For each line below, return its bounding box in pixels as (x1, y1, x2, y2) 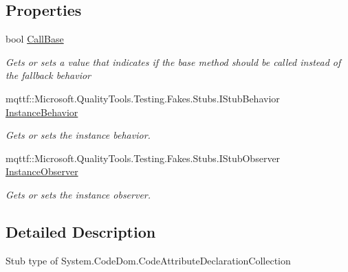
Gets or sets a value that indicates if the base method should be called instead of (6, 54, 341, 69)
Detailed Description (6, 220, 156, 242)
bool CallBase (6, 32, 64, 46)
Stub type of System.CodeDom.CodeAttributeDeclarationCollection (6, 253, 291, 267)
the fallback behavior (6, 68, 91, 82)
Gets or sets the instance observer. (6, 187, 151, 201)
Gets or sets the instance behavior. (6, 128, 151, 142)
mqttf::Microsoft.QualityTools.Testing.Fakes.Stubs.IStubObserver (6, 150, 281, 165)
